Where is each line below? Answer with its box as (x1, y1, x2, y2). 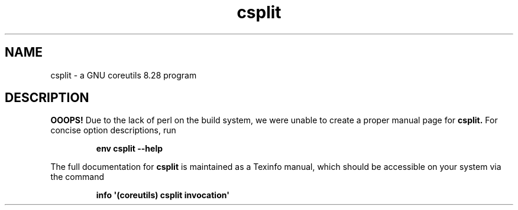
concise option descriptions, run (50, 125, 176, 136)
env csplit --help (96, 143, 163, 154)
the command (50, 172, 104, 182)
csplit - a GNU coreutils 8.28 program (50, 70, 197, 80)
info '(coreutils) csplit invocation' (96, 190, 229, 201)
